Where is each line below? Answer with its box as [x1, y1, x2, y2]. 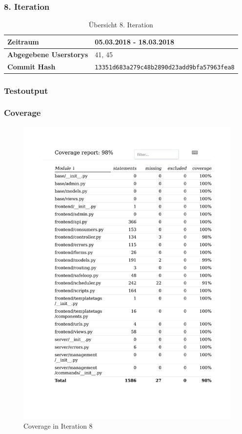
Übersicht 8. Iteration [88, 20, 153, 30]
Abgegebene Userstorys [7, 49, 88, 59]
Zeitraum [7, 36, 39, 46]
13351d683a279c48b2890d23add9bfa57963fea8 [95, 64, 235, 71]
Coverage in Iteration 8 [23, 421, 93, 431]
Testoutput [4, 84, 48, 96]
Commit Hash [7, 61, 56, 71]
